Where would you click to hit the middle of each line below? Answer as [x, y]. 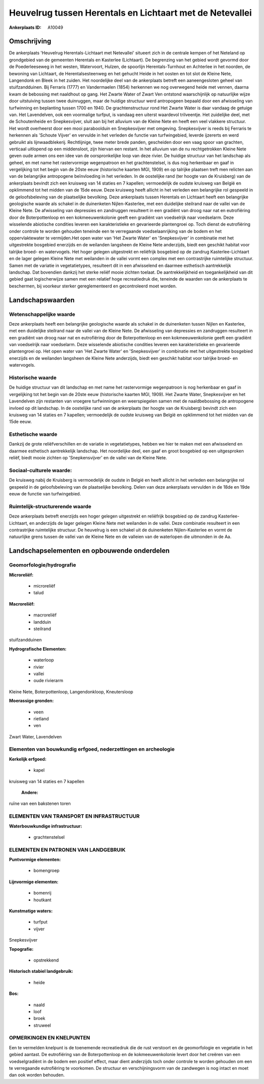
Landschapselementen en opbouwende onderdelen [89, 551]
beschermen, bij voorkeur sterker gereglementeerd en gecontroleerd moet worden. [93, 286]
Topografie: [21, 949]
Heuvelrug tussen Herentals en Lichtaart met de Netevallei [130, 13]
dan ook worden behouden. [37, 1075]
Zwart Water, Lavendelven [35, 736]
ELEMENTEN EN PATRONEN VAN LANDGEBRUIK [67, 849]
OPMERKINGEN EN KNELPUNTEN [50, 1038]
